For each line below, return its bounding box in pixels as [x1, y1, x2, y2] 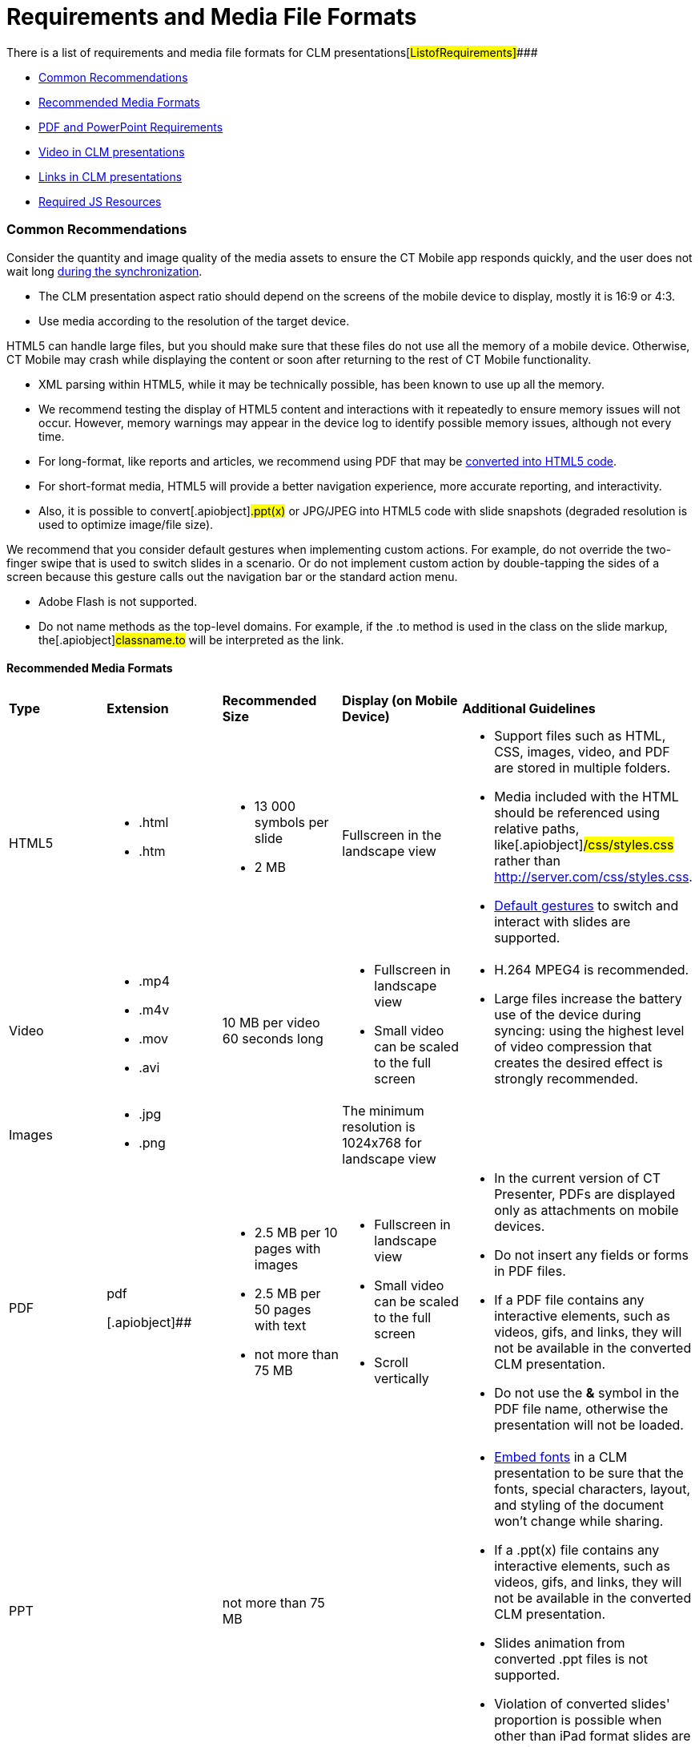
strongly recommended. [494, 1070, 639, 1087]
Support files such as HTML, [494, 727, 666, 744]
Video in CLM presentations [38, 144, 185, 159]
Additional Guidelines [462, 700, 596, 716]
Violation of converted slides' [494, 1695, 670, 1712]
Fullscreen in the [342, 826, 442, 843]
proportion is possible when [494, 1711, 662, 1728]
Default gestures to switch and [494, 897, 679, 914]
